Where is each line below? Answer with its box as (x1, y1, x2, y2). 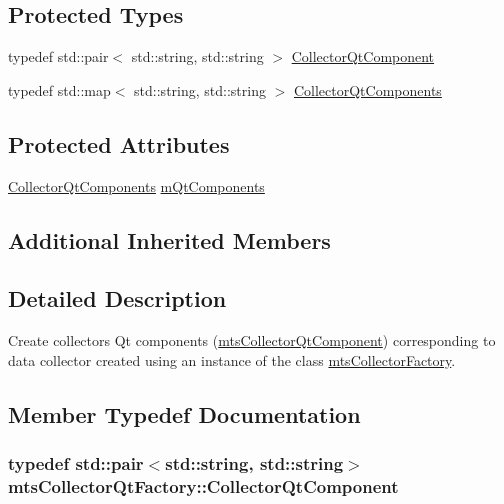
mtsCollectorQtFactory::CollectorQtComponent (8, 473, 399, 498)
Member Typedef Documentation (8, 398, 361, 429)
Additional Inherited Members (8, 224, 331, 255)
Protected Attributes (8, 128, 230, 159)
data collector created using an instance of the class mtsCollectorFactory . (8, 349, 456, 370)
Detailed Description (8, 283, 227, 314)
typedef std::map (8, 79, 111, 100)
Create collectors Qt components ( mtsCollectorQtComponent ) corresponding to (8, 330, 496, 351)
